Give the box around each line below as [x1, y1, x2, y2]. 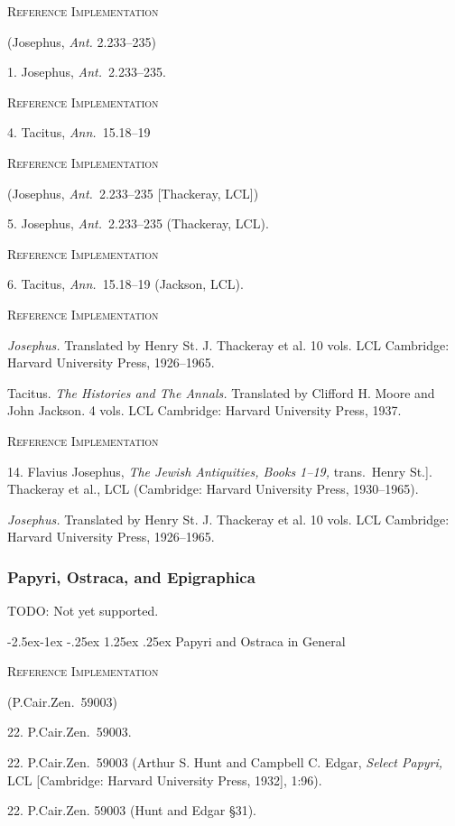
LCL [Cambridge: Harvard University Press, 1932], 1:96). [7, 770, 322, 789]
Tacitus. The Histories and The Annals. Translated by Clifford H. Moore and [7, 383, 435, 402]
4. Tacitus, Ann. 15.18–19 [7, 123, 151, 142]
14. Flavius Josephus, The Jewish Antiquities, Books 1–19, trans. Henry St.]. [7, 461, 432, 480]
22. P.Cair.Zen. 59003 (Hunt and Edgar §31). [7, 801, 257, 820]
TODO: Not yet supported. [7, 601, 159, 620]
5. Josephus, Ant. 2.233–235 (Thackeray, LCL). [7, 214, 269, 233]
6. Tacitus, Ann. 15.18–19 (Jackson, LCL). [7, 274, 244, 293]
